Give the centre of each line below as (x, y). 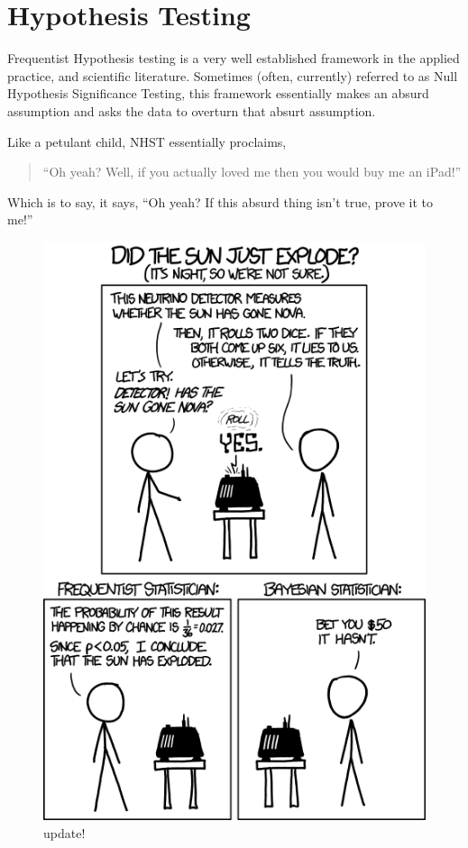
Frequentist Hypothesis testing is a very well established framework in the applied (234, 58)
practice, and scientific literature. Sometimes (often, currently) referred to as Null (233, 75)
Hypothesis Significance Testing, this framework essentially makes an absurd (218, 93)
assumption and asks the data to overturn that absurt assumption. (192, 110)
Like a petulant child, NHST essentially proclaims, (147, 141)
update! (64, 832)
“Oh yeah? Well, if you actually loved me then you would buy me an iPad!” (252, 172)
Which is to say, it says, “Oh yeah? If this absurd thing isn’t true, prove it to (220, 201)
